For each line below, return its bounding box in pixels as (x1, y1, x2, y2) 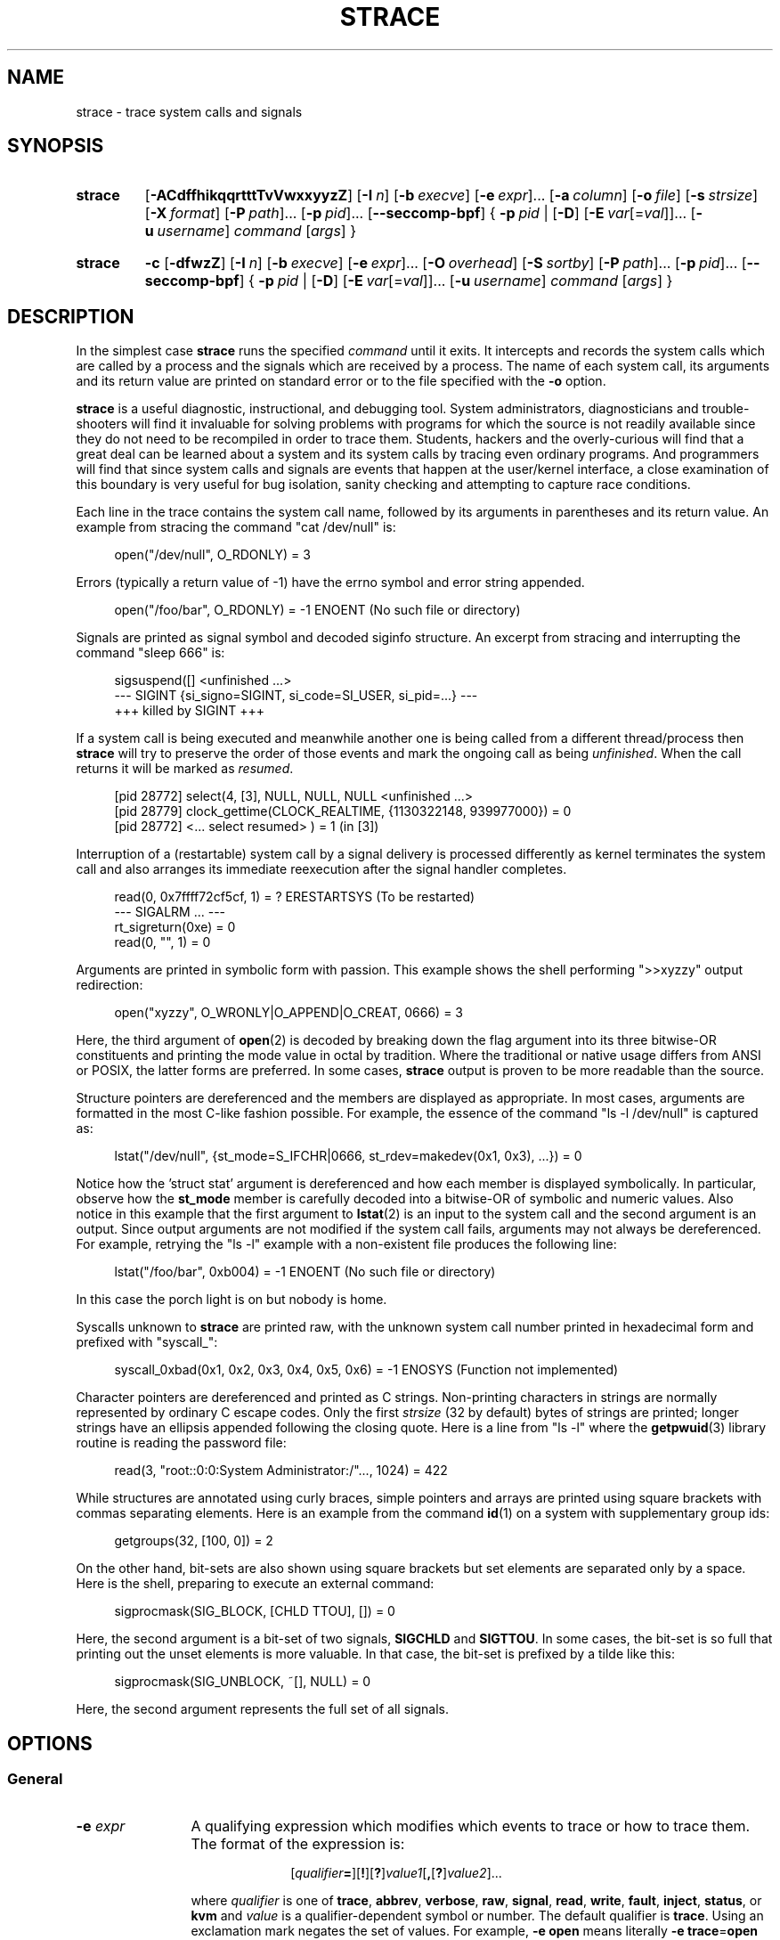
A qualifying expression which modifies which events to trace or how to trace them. (191, 1816, 751, 1835)
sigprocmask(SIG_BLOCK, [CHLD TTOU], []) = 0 (114, 1603, 395, 1619)
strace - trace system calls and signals (76, 103, 303, 119)
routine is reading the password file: (76, 1435, 287, 1451)
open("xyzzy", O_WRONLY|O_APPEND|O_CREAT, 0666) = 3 (114, 1005, 464, 1021)
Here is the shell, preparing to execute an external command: (76, 1576, 435, 1592)
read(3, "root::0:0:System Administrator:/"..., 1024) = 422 (114, 1463, 448, 1479)
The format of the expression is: (191, 1834, 405, 1853)
